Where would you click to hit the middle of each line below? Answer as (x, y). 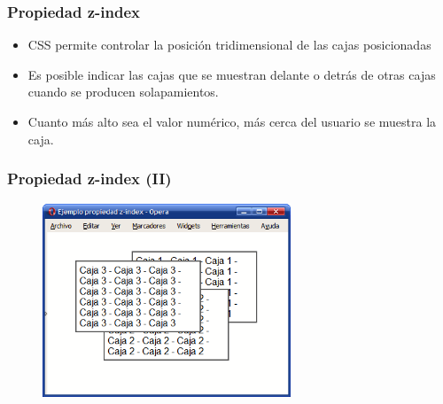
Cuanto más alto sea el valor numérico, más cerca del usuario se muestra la (232, 121)
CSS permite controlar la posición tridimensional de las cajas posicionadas (229, 45)
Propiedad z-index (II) (89, 179)
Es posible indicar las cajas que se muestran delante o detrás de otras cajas (232, 74)
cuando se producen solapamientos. (123, 92)
